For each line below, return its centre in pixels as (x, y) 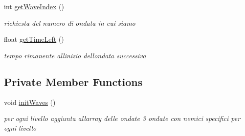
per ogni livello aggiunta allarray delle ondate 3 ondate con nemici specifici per (122, 118)
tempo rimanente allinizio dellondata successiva (75, 55)
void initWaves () (30, 102)
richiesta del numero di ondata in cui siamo (70, 23)
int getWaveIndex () (34, 6)
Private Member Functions (73, 81)
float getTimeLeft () (34, 39)
